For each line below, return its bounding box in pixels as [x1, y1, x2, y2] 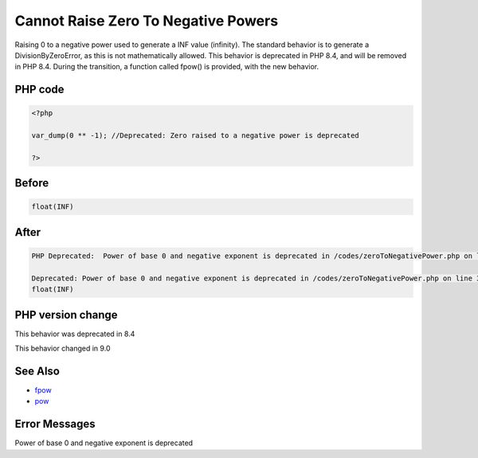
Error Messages [14, 417, 96, 431]
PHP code [14, 83, 65, 96]
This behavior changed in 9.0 [14, 343, 111, 354]
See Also [14, 364, 60, 378]
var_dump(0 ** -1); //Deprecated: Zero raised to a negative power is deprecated [31, 131, 360, 140]
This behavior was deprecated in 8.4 [14, 329, 135, 339]
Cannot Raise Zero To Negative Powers [14, 12, 279, 29]
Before [14, 176, 49, 190]
